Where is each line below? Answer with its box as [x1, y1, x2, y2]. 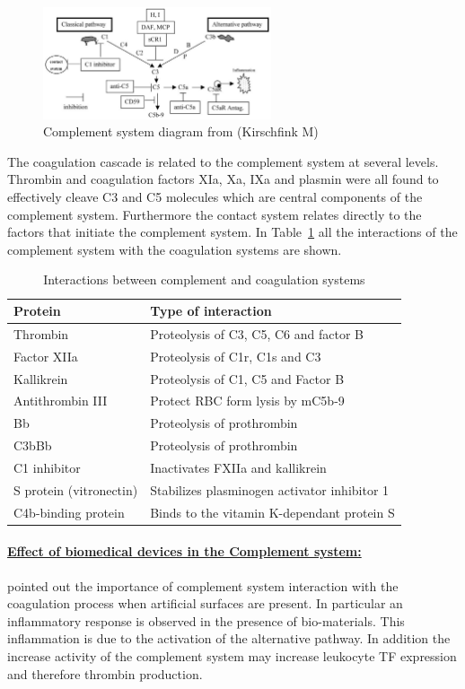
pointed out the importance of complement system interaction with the [7, 576, 399, 595]
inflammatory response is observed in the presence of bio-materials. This [7, 611, 405, 630]
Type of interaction [150, 301, 272, 320]
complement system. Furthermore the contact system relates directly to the [7, 205, 422, 223]
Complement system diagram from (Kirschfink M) [43, 122, 319, 141]
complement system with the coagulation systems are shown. [7, 240, 342, 258]
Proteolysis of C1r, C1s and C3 [150, 346, 321, 365]
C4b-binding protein [13, 502, 125, 521]
